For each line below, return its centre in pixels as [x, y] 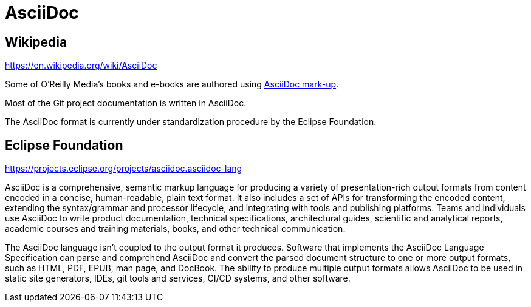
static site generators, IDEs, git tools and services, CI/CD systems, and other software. [178, 278]
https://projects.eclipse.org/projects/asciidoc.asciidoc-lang [124, 169]
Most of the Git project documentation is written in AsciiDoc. [126, 103]
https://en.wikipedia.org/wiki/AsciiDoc [81, 66]
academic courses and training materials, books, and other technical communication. [175, 229]
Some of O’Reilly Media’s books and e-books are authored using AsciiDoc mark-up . [172, 84]
